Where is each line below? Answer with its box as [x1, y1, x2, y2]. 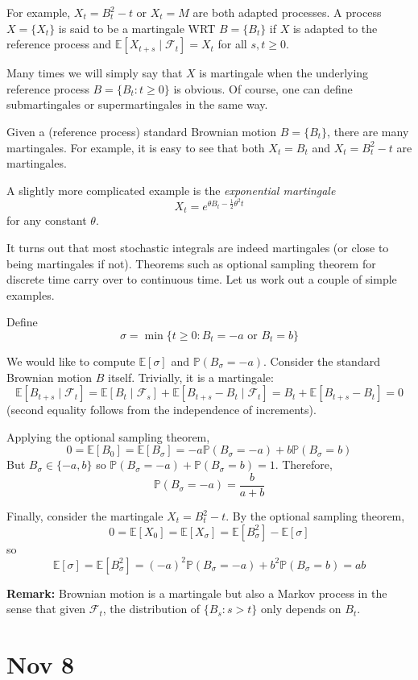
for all [217, 35, 247, 52]
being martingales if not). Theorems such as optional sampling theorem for [6, 255, 376, 272]
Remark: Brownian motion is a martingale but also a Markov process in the [6, 584, 387, 601]
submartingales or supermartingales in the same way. [6, 96, 268, 113]
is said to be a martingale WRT [58, 19, 216, 36]
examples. [6, 286, 55, 303]
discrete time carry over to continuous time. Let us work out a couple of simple [6, 271, 397, 288]
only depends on [261, 600, 341, 617]
